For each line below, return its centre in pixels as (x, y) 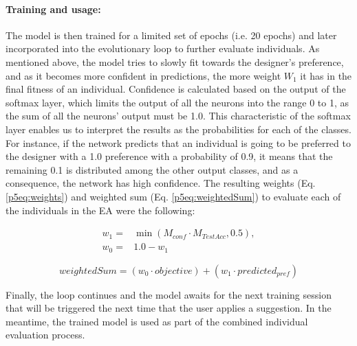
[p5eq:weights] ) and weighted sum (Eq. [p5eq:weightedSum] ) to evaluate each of (173, 196)
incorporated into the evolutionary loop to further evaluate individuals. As (163, 48)
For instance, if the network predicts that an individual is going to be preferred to (178, 142)
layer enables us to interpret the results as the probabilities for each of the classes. (178, 129)
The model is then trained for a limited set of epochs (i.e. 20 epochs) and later (171, 35)
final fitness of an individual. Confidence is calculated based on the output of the (176, 89)
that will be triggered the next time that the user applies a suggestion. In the (169, 308)
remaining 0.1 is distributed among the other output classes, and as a (152, 169)
